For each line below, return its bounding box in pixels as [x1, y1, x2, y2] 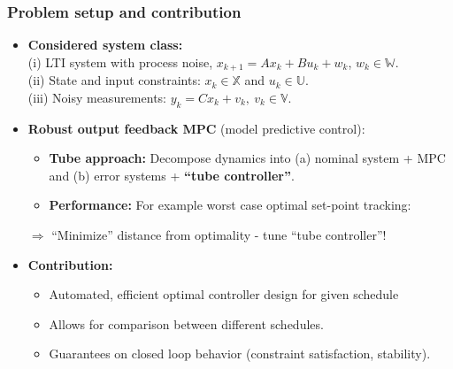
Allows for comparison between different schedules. [49, 314, 324, 333]
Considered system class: [27, 35, 183, 54]
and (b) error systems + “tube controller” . [49, 165, 295, 184]
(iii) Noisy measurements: [27, 88, 166, 106]
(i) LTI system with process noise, [27, 52, 213, 71]
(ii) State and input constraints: [27, 71, 201, 89]
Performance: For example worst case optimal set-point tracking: [49, 196, 411, 214]
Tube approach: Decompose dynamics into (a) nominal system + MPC [49, 149, 446, 167]
